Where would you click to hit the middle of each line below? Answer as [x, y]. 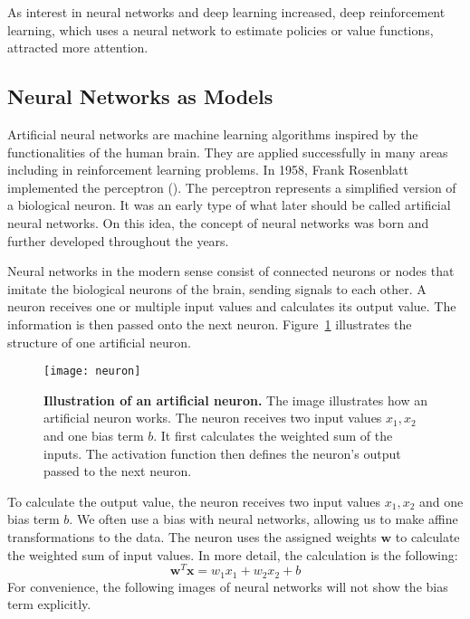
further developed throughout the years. [118, 240]
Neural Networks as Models [140, 96]
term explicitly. [49, 604]
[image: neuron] [92, 371]
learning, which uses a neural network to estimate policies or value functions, [221, 29]
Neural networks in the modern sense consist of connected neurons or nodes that [231, 271]
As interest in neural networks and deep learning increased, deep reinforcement [226, 12]
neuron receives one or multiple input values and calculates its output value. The [232, 306]
